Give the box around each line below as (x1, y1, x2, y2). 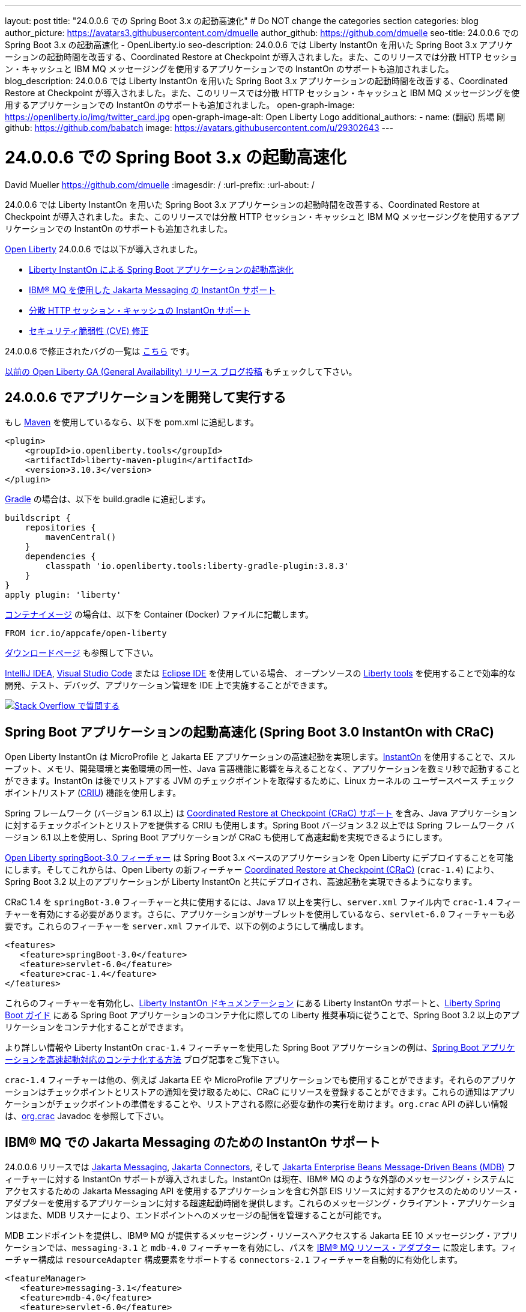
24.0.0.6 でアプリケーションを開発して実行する (5, 389, 286, 405)
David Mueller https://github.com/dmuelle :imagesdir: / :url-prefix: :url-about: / (5, 179, 315, 190)
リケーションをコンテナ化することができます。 (5, 1022, 189, 1033)
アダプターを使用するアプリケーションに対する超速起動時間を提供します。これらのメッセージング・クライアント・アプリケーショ (5, 1198, 516, 1209)
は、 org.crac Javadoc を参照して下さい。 (5, 1111, 169, 1122)
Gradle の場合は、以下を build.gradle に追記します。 (5, 494, 211, 505)
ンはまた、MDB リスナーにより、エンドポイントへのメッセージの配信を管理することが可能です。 (5, 1210, 387, 1221)
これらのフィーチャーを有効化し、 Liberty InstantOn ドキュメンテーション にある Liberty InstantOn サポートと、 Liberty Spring (5, 998, 501, 1009)
